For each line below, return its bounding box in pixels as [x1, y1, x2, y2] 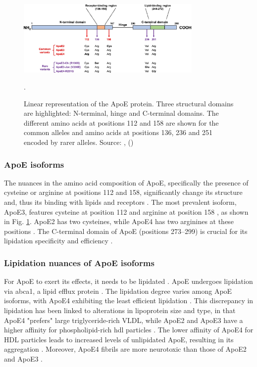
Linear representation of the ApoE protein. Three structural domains [24, 98, 234, 108]
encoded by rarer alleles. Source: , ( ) [24, 137, 134, 147]
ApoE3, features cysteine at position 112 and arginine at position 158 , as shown [4, 206, 249, 217]
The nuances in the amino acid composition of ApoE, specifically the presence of [4, 177, 249, 187]
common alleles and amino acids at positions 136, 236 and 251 [24, 127, 213, 138]
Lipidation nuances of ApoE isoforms [4, 256, 154, 269]
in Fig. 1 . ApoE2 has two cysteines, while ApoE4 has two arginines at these [4, 216, 234, 227]
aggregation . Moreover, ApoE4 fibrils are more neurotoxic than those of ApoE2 [4, 344, 247, 354]
